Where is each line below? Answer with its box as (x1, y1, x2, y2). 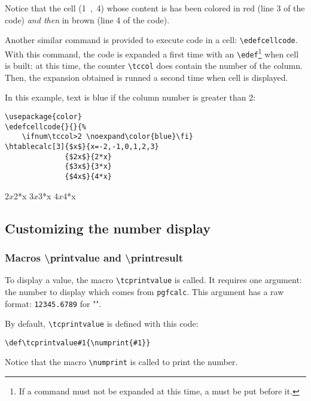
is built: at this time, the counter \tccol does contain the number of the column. (5, 59, 303, 72)
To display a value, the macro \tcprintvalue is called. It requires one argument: (5, 274, 302, 286)
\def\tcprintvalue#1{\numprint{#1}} (5, 338, 151, 347)
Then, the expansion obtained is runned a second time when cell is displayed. (5, 71, 288, 83)
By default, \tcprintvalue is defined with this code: (5, 317, 199, 330)
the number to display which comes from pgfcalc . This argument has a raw (5, 285, 284, 297)
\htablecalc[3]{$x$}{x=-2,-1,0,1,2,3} (5, 142, 159, 151)
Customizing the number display (5, 218, 211, 237)
